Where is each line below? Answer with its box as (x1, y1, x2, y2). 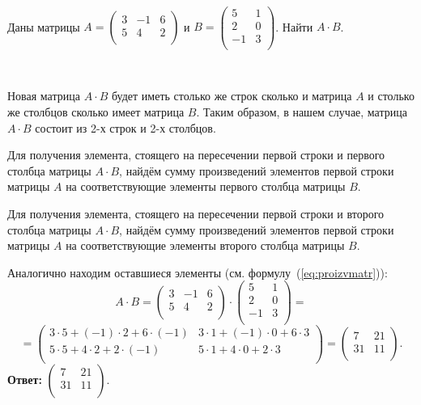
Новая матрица (7, 87, 80, 104)
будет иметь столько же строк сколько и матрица (111, 87, 352, 104)
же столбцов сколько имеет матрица (7, 103, 185, 120)
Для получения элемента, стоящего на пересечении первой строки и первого (7, 146, 385, 163)
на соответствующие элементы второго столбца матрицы (66, 237, 345, 254)
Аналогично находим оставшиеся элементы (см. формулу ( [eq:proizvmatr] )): (7, 264, 388, 281)
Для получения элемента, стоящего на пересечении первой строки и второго (7, 205, 385, 221)
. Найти (275, 18, 313, 35)
